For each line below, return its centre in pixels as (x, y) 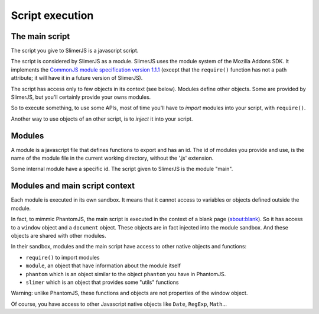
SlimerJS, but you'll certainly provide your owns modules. (81, 97)
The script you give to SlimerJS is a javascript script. (75, 51)
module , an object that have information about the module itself (103, 266)
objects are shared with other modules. (58, 235)
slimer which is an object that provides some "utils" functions (102, 282)
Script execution (52, 15)
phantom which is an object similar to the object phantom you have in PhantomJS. (126, 274)
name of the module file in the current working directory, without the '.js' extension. (112, 158)
